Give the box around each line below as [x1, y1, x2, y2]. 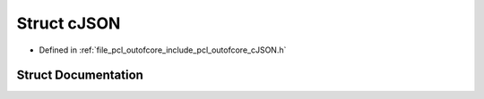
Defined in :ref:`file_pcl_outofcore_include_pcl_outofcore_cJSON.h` [39, 45, 287, 55]
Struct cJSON [16, 13, 121, 33]
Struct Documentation [16, 68, 143, 83]
